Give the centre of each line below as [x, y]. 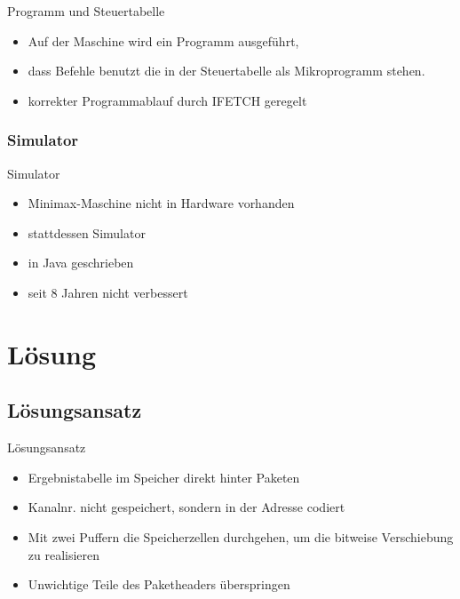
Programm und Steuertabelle [86, 11]
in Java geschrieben [81, 263]
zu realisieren [64, 554]
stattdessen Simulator [87, 232]
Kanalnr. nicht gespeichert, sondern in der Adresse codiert [186, 507]
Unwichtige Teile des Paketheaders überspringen [159, 584]
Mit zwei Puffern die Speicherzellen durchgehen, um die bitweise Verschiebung [241, 536]
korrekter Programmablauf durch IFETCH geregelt [167, 100]
